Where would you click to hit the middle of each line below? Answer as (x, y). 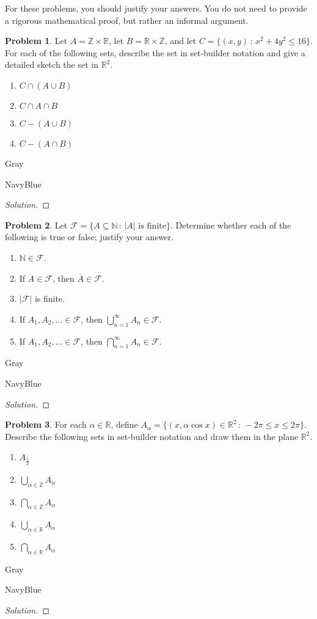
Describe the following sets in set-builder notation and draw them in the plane (152, 436)
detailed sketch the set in (52, 64)
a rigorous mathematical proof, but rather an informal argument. (127, 20)
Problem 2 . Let (36, 225)
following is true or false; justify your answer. (89, 237)
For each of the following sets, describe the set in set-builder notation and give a (155, 52)
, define (124, 424)
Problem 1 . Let (36, 41)
